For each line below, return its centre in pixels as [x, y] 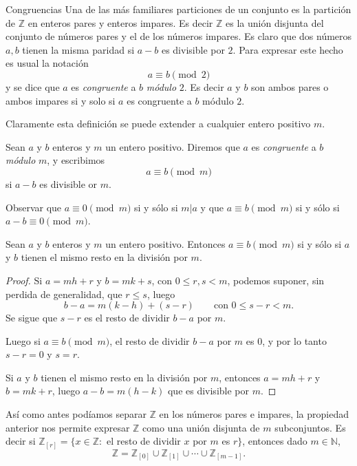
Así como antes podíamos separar [76, 414]
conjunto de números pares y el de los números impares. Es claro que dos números [179, 36]
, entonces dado [275, 441]
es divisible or [68, 183]
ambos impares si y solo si [61, 100]
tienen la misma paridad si [78, 49]
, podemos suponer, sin [276, 280]
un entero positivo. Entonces [165, 243]
